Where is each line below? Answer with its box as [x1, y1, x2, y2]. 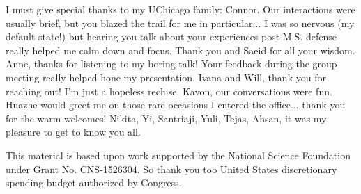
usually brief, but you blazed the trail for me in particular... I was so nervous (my [6, 15, 355, 30]
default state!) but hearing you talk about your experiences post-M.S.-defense [6, 29, 337, 44]
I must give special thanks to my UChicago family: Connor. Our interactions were [6, 2, 355, 16]
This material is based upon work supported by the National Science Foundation [6, 147, 351, 162]
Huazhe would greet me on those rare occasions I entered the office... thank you [6, 97, 346, 112]
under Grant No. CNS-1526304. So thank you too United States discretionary [6, 161, 337, 176]
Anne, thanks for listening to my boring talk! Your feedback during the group [6, 56, 337, 71]
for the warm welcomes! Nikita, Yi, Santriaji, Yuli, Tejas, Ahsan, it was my [6, 111, 327, 125]
